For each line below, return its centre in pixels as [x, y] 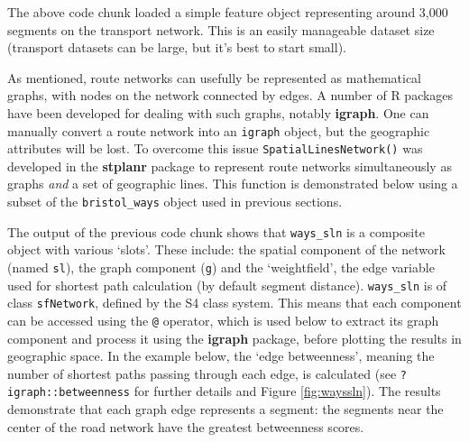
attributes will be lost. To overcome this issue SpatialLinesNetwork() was [215, 148]
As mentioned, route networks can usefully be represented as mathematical [215, 77]
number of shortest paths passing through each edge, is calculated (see [202, 373]
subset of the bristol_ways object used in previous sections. [175, 202]
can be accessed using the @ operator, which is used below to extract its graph [223, 320]
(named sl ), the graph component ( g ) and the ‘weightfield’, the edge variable [221, 267]
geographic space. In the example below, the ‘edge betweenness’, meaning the [221, 356]
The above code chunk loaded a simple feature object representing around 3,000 [228, 12]
